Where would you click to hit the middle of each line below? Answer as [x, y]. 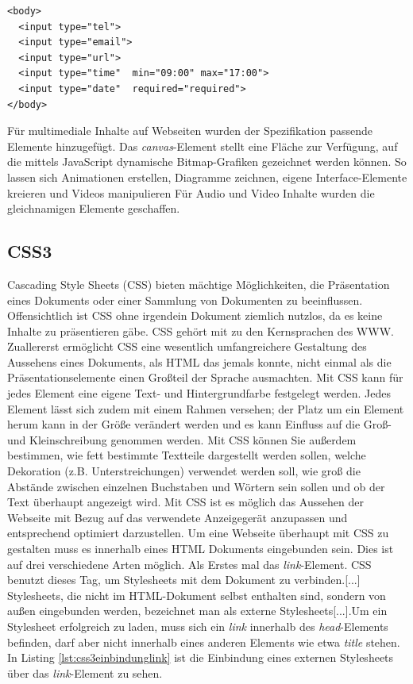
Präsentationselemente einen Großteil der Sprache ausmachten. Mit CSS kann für [205, 377]
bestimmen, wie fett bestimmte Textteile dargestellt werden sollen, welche [187, 455]
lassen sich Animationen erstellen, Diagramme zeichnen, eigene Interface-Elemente [207, 177]
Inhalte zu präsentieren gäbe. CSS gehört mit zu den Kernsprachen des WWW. [201, 330]
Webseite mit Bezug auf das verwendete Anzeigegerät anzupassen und [178, 517]
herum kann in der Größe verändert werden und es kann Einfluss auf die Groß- [199, 424]
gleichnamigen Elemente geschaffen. [94, 208]
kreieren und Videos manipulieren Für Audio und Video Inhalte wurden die [191, 192]
